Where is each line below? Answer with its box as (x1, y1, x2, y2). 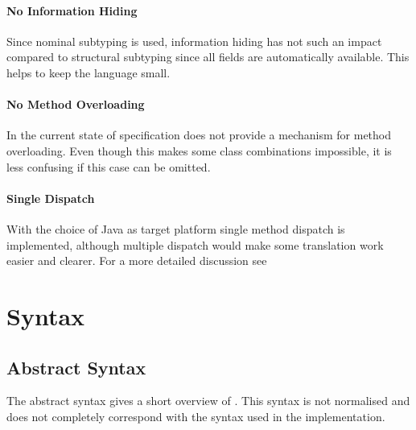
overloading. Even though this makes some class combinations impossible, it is (6, 142, 392, 159)
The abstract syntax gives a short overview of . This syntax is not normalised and (6, 392, 410, 409)
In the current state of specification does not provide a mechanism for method (6, 126, 392, 143)
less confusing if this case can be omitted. (6, 158, 211, 175)
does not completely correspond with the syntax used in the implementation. (6, 407, 385, 424)
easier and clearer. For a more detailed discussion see (6, 252, 267, 269)
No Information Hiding (6, 2, 138, 19)
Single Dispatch (6, 189, 95, 206)
